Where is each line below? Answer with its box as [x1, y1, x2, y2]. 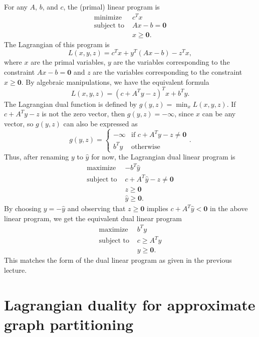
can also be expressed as [63, 118, 138, 128]
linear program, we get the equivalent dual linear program [4, 213, 182, 223]
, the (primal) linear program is [63, 2, 160, 12]
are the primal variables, [31, 57, 106, 67]
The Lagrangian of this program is [4, 39, 110, 49]
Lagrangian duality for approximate [4, 294, 255, 314]
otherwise [131, 143, 160, 150]
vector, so [4, 118, 34, 128]
